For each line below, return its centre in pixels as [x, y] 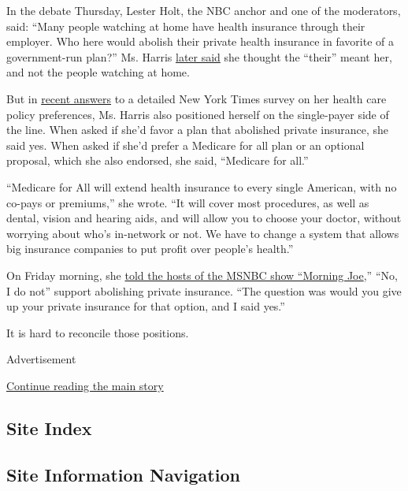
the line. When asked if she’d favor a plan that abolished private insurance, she [198, 130]
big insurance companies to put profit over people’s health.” [150, 249]
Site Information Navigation [123, 474]
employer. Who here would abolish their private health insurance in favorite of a [200, 41]
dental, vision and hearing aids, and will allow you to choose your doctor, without [204, 218]
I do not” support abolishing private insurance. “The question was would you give [204, 290]
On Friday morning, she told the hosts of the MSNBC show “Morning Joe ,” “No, [202, 275]
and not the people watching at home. [98, 72]
